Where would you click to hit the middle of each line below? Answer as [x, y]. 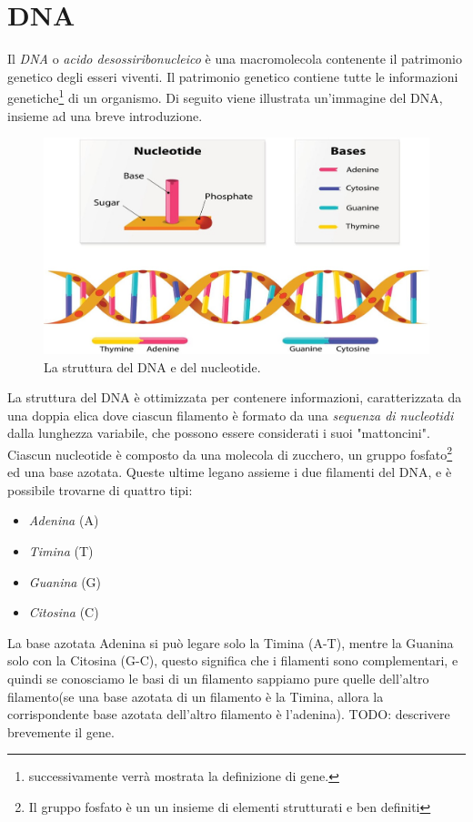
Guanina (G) [65, 581]
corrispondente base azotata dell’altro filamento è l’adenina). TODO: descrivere [229, 714]
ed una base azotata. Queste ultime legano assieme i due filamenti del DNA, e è [230, 472]
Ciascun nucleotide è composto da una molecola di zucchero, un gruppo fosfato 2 [230, 453]
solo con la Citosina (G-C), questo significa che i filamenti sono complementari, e [233, 660]
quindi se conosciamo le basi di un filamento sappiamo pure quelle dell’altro [218, 679]
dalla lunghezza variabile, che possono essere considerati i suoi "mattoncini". [219, 433]
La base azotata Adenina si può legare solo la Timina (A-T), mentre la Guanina [231, 642]
